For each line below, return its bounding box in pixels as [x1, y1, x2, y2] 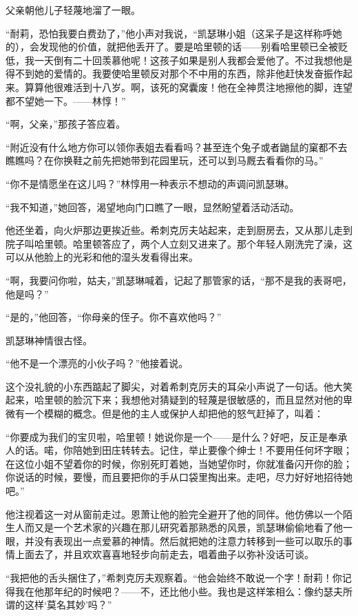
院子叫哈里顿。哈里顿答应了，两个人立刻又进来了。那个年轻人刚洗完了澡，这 [6, 236, 352, 250]
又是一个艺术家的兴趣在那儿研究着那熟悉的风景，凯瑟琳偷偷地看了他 [34, 520, 343, 535]
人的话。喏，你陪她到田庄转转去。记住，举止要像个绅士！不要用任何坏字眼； [6, 443, 352, 457]
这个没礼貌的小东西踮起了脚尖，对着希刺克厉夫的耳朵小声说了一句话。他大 [6, 379, 343, 393]
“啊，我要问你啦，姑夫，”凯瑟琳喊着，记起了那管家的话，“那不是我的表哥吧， [6, 272, 352, 287]
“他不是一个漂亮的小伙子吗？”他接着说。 [6, 356, 189, 370]
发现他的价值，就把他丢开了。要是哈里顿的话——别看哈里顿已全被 [39, 39, 338, 54]
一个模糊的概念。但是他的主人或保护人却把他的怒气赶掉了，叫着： [24, 406, 324, 421]
